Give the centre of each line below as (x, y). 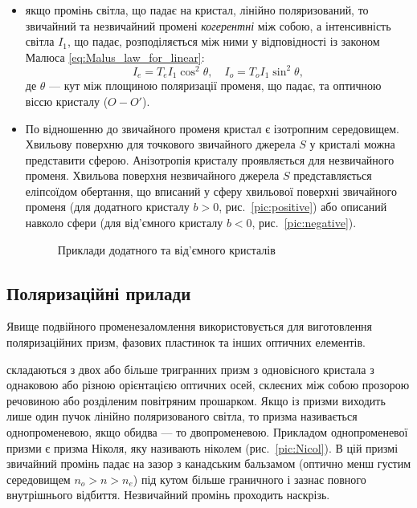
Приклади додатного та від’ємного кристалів (166, 249)
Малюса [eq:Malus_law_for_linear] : (115, 57)
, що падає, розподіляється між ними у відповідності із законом (224, 41)
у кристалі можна (352, 144)
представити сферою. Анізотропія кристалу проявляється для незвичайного (210, 159)
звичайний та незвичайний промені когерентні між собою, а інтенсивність (208, 25)
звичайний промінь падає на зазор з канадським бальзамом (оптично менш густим (209, 463)
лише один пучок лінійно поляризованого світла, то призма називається (182, 416)
